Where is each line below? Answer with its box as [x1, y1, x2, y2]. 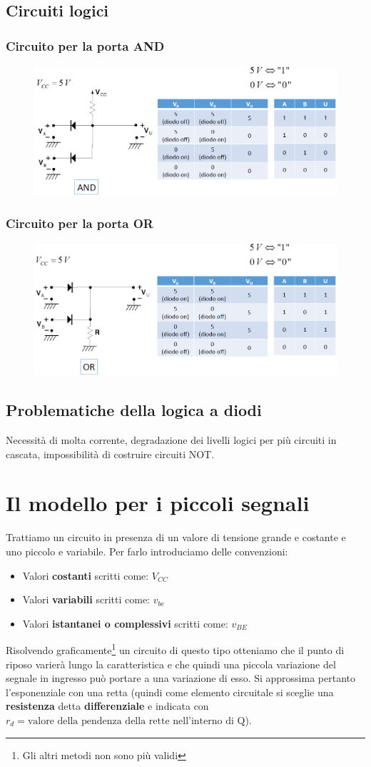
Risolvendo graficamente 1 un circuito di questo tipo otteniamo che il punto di [6, 640, 345, 657]
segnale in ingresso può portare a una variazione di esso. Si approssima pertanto [6, 670, 355, 686]
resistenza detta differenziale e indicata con [6, 698, 209, 713]
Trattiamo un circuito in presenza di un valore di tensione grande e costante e [6, 530, 346, 545]
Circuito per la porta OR [6, 214, 153, 232]
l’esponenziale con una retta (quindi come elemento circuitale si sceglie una [6, 684, 334, 699]
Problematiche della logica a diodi [6, 399, 262, 421]
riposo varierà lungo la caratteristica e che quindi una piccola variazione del [6, 656, 336, 671]
